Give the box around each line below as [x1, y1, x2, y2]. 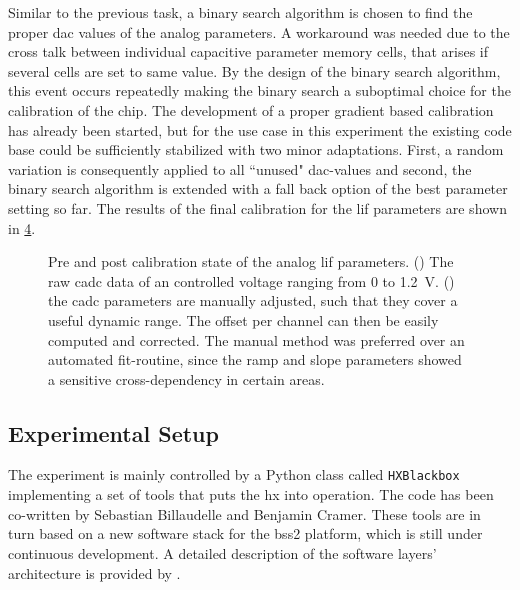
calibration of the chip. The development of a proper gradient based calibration [8, 99, 494, 120]
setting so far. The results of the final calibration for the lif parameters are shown [8, 197, 507, 218]
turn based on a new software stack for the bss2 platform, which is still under [8, 523, 483, 544]
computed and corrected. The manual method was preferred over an [48, 329, 465, 350]
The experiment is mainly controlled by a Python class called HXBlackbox [8, 464, 460, 485]
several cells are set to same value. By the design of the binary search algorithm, [8, 60, 501, 81]
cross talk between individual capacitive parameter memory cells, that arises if [8, 41, 489, 62]
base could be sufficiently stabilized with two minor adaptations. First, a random [8, 139, 504, 160]
